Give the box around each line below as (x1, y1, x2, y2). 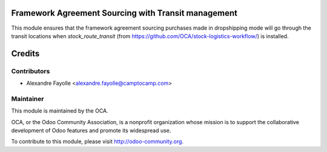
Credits (11, 48, 40, 59)
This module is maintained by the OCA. (11, 107, 108, 114)
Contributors (11, 67, 50, 75)
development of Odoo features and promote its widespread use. (11, 127, 171, 134)
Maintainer (11, 94, 44, 103)
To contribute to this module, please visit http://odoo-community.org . (11, 138, 184, 145)
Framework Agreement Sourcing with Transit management (11, 8, 237, 18)
